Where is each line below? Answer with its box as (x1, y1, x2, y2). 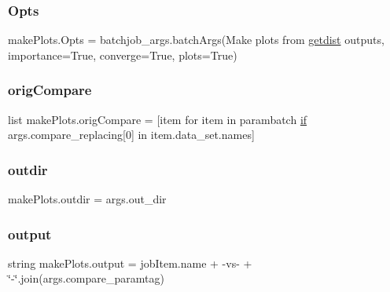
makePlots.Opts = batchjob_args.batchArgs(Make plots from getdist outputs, (8, 31, 384, 48)
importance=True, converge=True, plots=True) (8, 46, 237, 63)
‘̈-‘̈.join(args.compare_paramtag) (8, 270, 164, 287)
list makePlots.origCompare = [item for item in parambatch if (8, 111, 307, 127)
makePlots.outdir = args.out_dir (8, 191, 167, 207)
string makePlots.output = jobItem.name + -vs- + (8, 254, 252, 271)
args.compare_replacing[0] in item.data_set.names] (8, 126, 255, 143)
